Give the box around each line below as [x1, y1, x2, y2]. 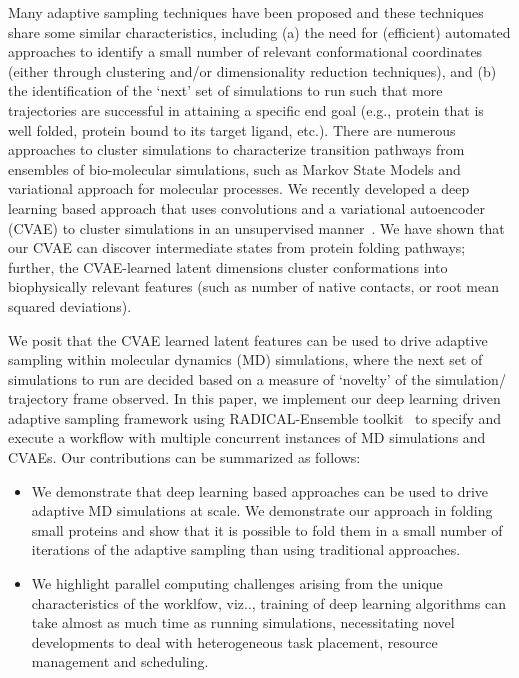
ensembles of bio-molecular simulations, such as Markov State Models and [8, 158, 461, 179]
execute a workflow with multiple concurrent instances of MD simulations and [8, 427, 486, 448]
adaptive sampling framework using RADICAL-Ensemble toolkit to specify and [8, 407, 502, 428]
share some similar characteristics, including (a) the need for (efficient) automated [8, 21, 511, 42]
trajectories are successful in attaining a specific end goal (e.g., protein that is [8, 99, 484, 120]
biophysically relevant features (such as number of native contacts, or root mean [8, 276, 499, 297]
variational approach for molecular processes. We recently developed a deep [8, 178, 470, 199]
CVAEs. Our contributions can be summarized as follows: [8, 447, 361, 468]
